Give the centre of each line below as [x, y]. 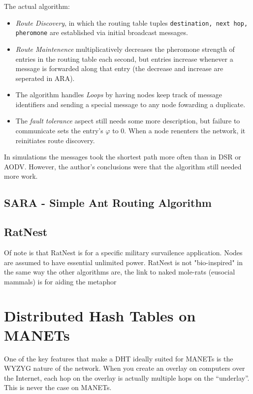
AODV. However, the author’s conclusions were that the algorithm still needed [123, 166]
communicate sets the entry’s [59, 131]
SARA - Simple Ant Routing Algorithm [108, 203]
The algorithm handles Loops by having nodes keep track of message [119, 95]
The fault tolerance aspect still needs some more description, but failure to [128, 121]
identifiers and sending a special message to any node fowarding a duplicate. [130, 104]
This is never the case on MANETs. [58, 387]
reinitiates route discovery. [55, 140]
